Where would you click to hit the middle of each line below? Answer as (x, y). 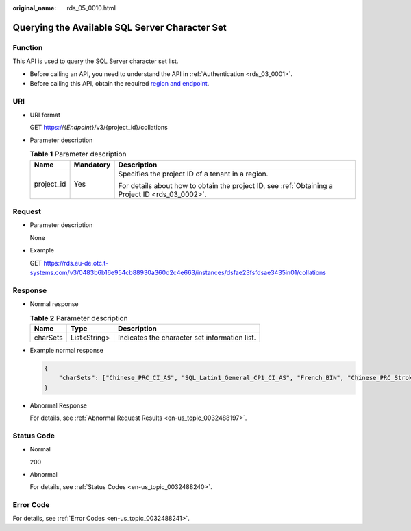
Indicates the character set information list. (187, 338)
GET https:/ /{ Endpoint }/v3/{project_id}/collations (99, 128)
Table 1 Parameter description (78, 154)
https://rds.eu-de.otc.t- (76, 263)
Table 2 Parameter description (79, 318)
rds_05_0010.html (91, 8)
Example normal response (67, 350)
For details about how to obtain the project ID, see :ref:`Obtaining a (226, 185)
